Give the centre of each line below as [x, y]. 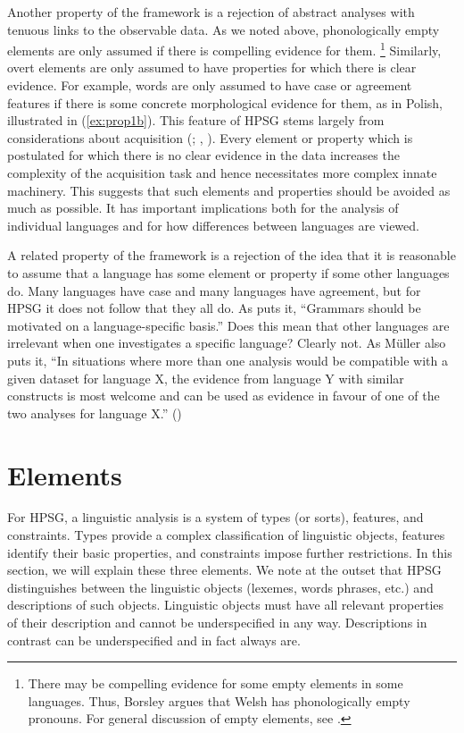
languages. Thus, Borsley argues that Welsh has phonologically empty [219, 700]
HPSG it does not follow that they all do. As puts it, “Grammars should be [214, 308]
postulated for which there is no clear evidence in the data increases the [203, 155]
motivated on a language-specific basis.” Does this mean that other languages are [228, 325]
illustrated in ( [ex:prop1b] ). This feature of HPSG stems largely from [196, 120]
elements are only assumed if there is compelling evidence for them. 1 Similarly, [224, 49]
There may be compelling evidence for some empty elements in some [215, 683]
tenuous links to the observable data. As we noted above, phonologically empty [224, 29]
